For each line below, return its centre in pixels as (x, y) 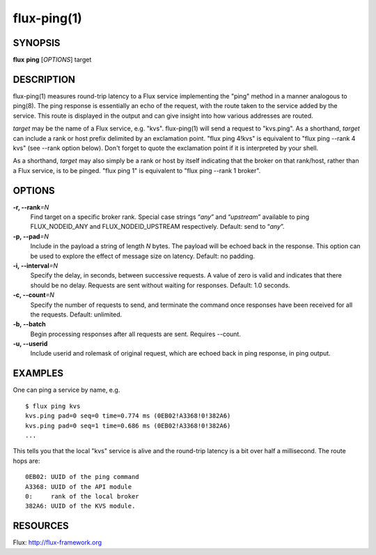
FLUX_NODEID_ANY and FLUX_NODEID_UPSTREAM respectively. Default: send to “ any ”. (157, 227)
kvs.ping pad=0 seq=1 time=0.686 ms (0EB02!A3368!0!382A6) (128, 426)
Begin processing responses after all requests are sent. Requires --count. (136, 334)
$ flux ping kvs (53, 406)
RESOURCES (41, 526)
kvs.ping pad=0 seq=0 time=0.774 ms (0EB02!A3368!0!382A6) (128, 416)
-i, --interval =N (36, 266)
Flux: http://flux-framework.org (57, 542)
